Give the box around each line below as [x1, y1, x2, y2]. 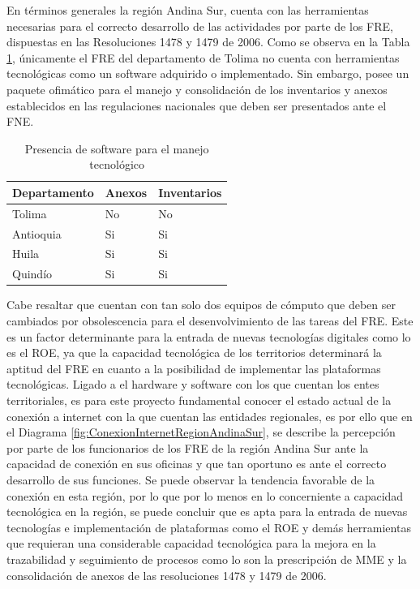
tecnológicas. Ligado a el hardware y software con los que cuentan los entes [6, 376, 379, 393]
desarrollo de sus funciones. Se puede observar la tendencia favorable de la [6, 471, 375, 488]
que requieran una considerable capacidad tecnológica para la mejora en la [6, 535, 376, 552]
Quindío [12, 265, 53, 282]
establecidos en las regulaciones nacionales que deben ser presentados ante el [6, 97, 387, 114]
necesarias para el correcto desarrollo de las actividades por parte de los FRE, [6, 17, 393, 34]
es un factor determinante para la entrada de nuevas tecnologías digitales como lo [6, 328, 411, 345]
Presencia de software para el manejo [24, 140, 209, 157]
